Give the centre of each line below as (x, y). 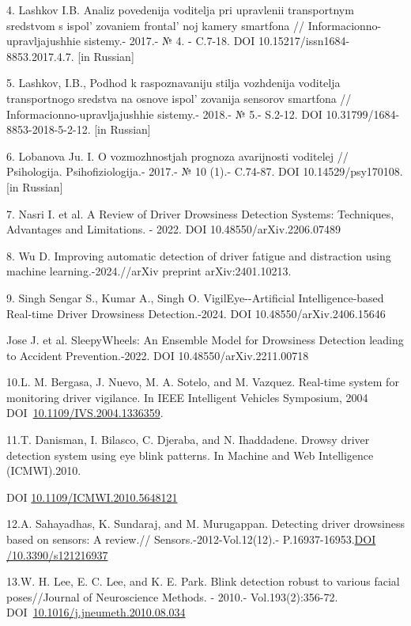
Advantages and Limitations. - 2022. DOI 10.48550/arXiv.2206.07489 (173, 229)
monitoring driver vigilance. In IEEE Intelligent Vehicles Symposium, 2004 (187, 397)
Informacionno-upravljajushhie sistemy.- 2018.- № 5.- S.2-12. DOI (164, 114)
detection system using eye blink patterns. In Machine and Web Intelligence (190, 455)
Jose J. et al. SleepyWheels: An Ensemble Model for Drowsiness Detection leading (205, 340)
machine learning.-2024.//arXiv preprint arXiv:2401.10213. (149, 271)
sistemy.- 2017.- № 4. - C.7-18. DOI (170, 41)
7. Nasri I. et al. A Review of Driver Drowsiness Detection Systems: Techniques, (200, 213)
